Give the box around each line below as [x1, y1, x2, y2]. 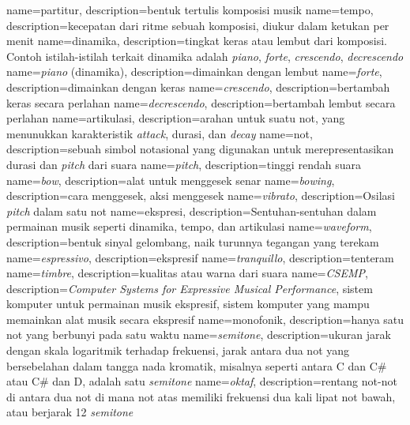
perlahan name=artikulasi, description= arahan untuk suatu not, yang [6, 110, 345, 126]
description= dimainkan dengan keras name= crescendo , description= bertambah [6, 78, 390, 95]
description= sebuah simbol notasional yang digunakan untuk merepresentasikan [6, 141, 394, 157]
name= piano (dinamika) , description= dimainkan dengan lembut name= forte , [6, 63, 382, 80]
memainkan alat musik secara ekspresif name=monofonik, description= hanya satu [6, 310, 404, 327]
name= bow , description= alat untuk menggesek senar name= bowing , [6, 171, 335, 188]
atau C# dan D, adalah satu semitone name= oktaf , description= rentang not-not [6, 373, 397, 389]
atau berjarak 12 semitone [6, 404, 134, 420]
